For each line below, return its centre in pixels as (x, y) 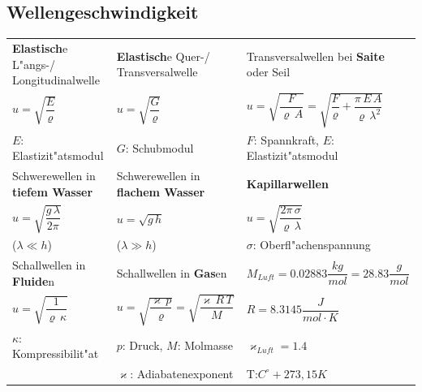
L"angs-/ (34, 64)
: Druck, (142, 345)
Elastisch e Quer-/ (163, 56)
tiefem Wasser (53, 191)
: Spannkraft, (286, 139)
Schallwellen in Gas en (172, 273)
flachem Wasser (161, 191)
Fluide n (34, 280)
